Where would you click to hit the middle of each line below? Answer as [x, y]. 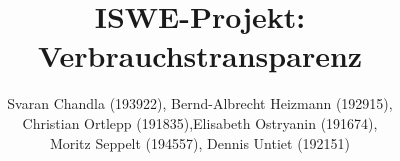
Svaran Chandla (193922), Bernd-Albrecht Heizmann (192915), [200, 103]
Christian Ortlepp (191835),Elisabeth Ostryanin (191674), [200, 122]
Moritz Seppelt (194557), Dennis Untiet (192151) [200, 142]
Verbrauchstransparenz [200, 55]
